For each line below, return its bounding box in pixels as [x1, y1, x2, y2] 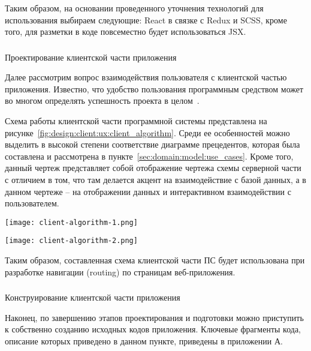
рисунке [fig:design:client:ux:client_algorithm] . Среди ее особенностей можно [5, 126, 290, 139]
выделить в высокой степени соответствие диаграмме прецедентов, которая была [5, 138, 300, 151]
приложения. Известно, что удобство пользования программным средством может [5, 82, 304, 95]
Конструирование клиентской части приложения [5, 291, 180, 304]
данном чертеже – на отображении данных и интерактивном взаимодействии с [5, 185, 291, 197]
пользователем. [5, 197, 59, 209]
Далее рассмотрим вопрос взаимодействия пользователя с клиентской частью [5, 71, 287, 83]
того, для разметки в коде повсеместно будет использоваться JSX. [5, 25, 246, 38]
